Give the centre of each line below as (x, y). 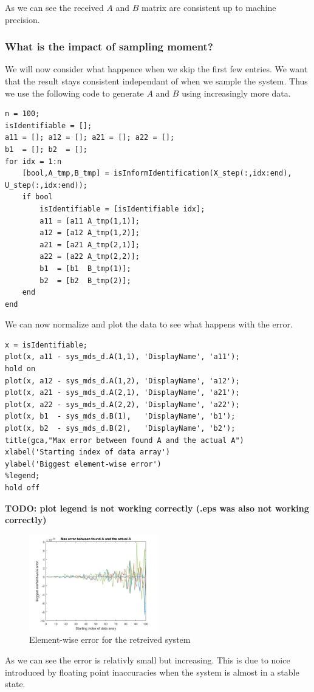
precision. (22, 19)
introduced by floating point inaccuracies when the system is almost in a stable (152, 672)
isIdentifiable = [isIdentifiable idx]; (122, 209)
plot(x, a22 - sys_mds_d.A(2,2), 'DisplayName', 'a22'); (122, 404)
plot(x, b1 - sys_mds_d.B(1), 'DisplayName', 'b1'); (120, 416)
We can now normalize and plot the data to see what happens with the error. (149, 324)
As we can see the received (54, 7)
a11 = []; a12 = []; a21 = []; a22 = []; (90, 138)
